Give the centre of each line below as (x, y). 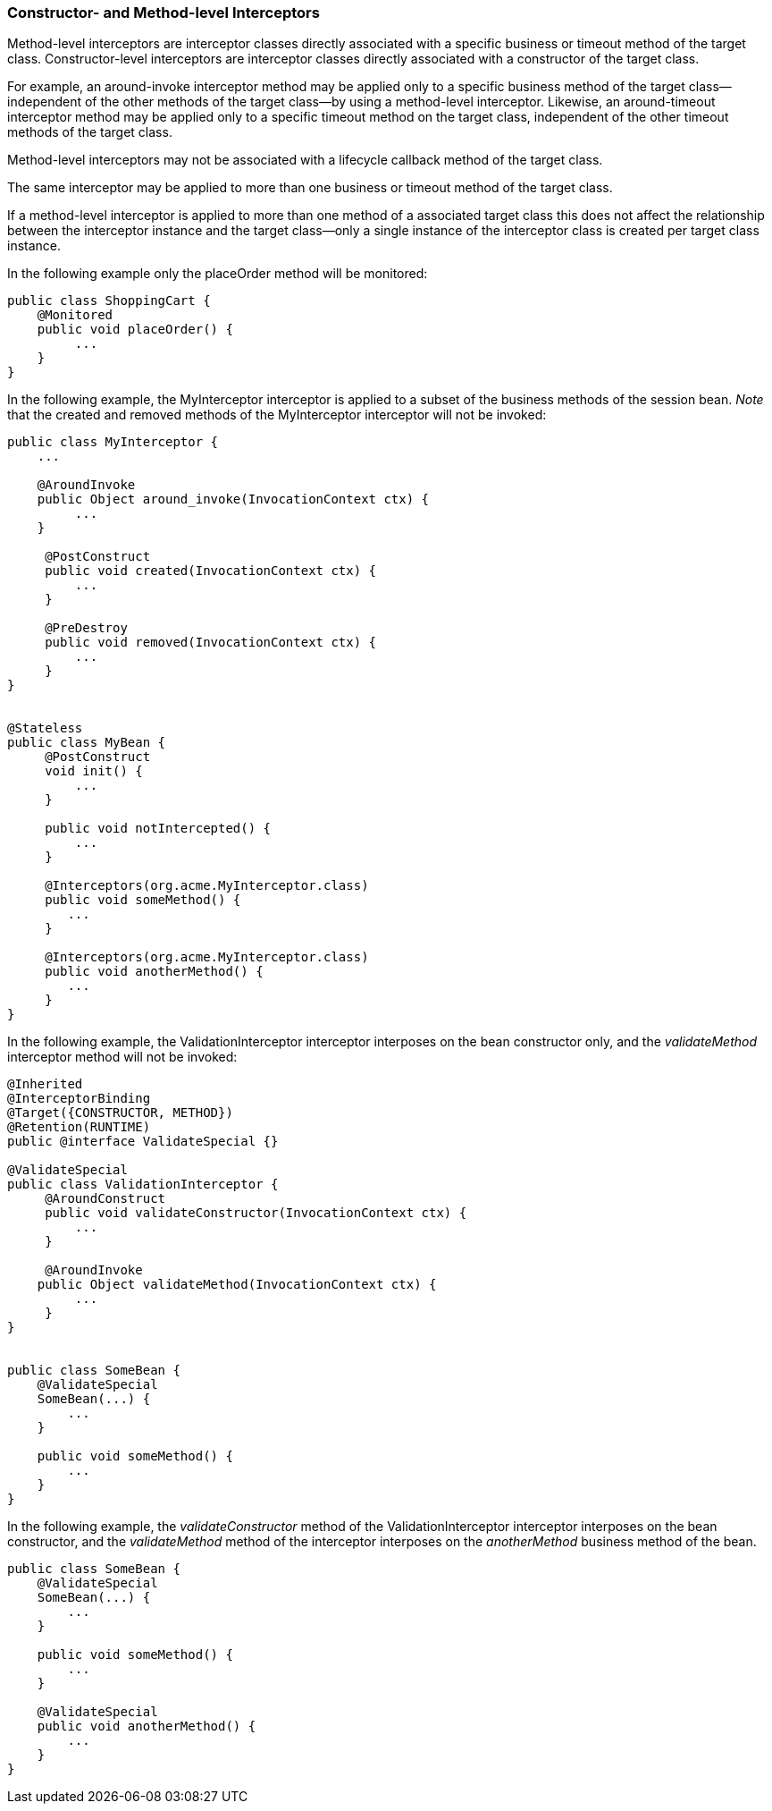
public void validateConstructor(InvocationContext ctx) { (256, 1213)
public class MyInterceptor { (113, 442)
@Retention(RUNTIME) (79, 1127)
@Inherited (45, 1084)
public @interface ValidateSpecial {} (143, 1142)
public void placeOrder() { (135, 330)
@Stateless (45, 728)
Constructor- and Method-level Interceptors (164, 13)
